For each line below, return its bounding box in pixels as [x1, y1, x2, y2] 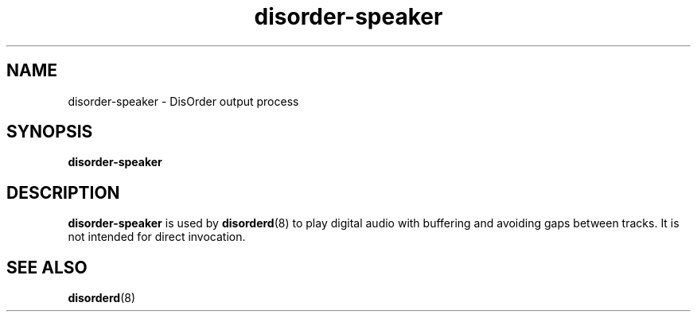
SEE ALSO [6, 257, 88, 277]
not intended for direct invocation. [68, 230, 246, 244]
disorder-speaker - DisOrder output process [68, 94, 299, 108]
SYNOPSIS [6, 122, 93, 142]
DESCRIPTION [6, 182, 120, 203]
